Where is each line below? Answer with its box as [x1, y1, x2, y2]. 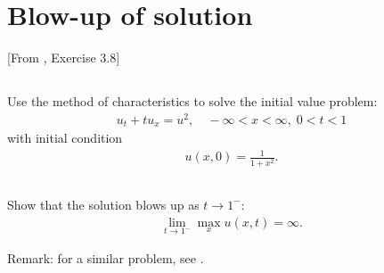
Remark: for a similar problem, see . [7, 248, 204, 267]
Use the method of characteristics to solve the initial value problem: [7, 92, 378, 111]
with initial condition [7, 128, 123, 147]
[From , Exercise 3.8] [7, 48, 120, 67]
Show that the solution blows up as [7, 194, 200, 213]
